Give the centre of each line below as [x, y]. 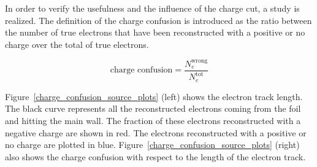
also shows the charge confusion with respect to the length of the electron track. [155, 156]
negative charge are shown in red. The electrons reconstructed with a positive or [156, 132]
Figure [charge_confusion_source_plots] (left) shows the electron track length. [154, 96]
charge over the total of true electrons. [77, 44]
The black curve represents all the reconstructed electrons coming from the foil [153, 108]
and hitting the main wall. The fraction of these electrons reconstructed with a [153, 120]
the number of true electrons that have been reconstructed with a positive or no [155, 32]
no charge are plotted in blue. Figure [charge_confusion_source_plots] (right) [152, 145]
